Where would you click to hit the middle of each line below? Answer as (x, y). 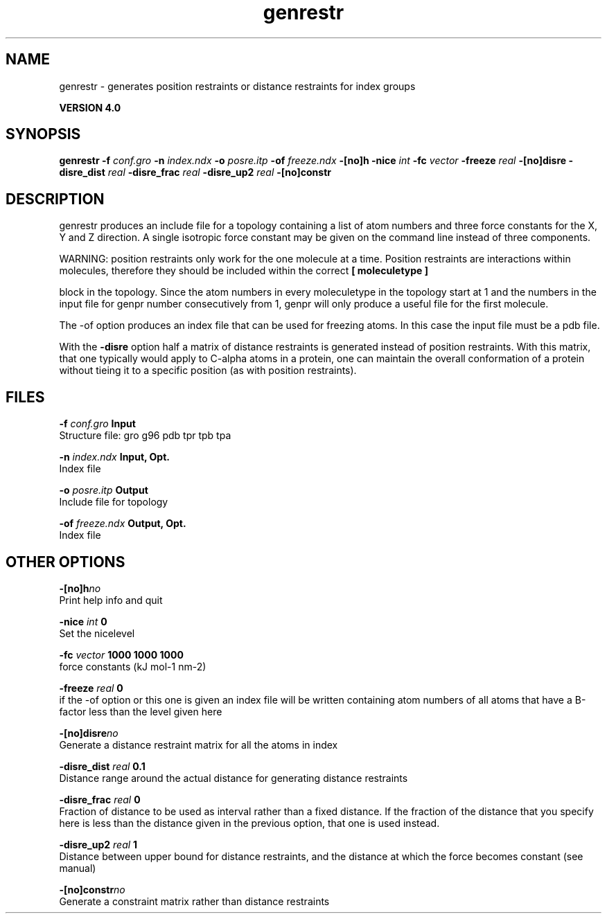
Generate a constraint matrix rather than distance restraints (194, 901)
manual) (78, 868)
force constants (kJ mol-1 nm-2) (133, 666)
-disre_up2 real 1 (98, 844)
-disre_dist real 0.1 (102, 766)
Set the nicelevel (97, 633)
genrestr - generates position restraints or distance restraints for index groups (237, 86)
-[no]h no (80, 588)
